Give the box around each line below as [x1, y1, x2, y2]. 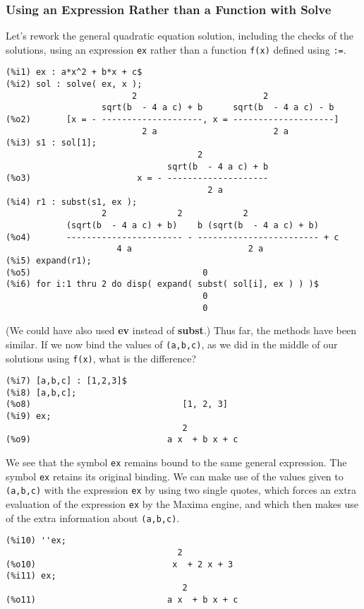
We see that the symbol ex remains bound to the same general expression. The [6, 455, 347, 470]
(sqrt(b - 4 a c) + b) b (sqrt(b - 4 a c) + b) [66, 220, 319, 230]
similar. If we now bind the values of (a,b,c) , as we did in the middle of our [6, 336, 338, 351]
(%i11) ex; [6, 571, 56, 581]
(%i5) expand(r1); [6, 255, 92, 266]
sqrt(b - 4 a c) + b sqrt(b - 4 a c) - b [102, 102, 334, 113]
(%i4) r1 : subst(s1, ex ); [6, 196, 138, 207]
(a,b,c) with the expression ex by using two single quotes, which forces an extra [6, 483, 357, 497]
